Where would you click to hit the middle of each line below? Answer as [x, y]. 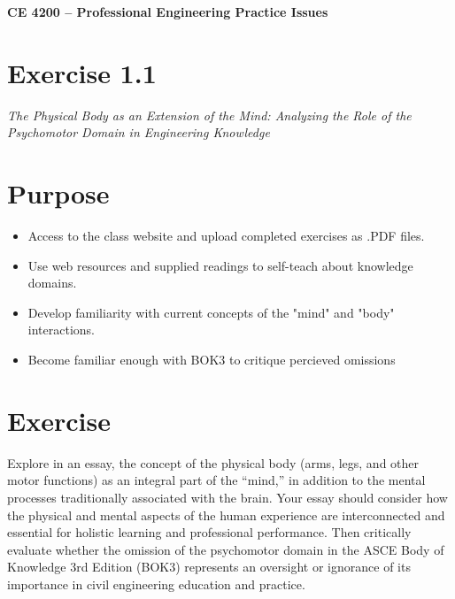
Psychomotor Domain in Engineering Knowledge [139, 132]
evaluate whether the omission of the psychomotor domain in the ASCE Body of [226, 549]
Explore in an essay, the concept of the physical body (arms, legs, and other [213, 462]
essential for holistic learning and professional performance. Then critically [209, 532]
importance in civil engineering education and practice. [156, 584]
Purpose [58, 193]
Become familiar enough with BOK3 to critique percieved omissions [212, 359]
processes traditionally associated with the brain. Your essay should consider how [227, 497]
